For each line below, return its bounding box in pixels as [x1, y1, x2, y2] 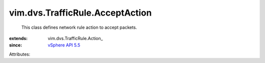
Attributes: [9, 51, 30, 57]
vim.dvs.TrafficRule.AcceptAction [9, 7, 152, 18]
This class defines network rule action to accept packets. [21, 24, 137, 30]
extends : [9, 35, 28, 41]
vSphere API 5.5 [48, 42, 80, 48]
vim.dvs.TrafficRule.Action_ [48, 35, 103, 41]
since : [9, 42, 22, 48]
